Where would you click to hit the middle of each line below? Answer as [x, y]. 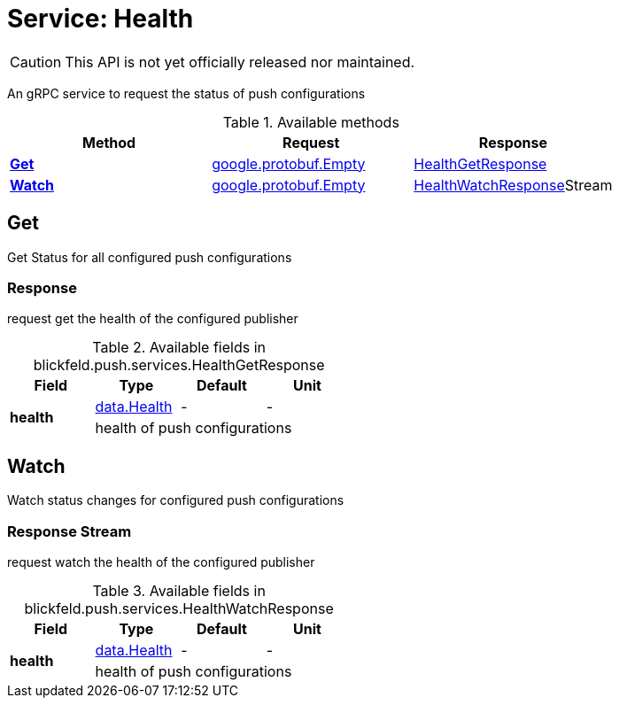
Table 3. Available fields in [179, 590]
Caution [36, 62]
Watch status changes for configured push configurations [176, 500]
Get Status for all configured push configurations [150, 257]
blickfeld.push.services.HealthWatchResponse [179, 608]
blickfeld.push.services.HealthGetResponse [179, 365]
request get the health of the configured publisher [153, 319]
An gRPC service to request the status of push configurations [186, 93]
